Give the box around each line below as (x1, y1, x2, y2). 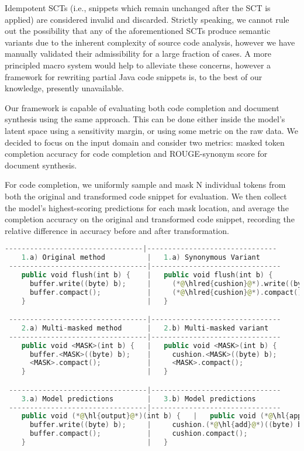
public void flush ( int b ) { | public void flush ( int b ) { (21, 270, 273, 279)
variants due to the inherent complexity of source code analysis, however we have (5, 36, 295, 48)
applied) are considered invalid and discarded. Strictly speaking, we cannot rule (5, 13, 289, 25)
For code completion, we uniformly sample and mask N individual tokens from (5, 178, 286, 191)
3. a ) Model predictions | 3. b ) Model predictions (21, 394, 256, 403)
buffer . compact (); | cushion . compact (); (29, 429, 248, 438)
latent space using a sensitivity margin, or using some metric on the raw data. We (5, 124, 298, 136)
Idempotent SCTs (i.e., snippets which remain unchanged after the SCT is (5, 2, 271, 13)
